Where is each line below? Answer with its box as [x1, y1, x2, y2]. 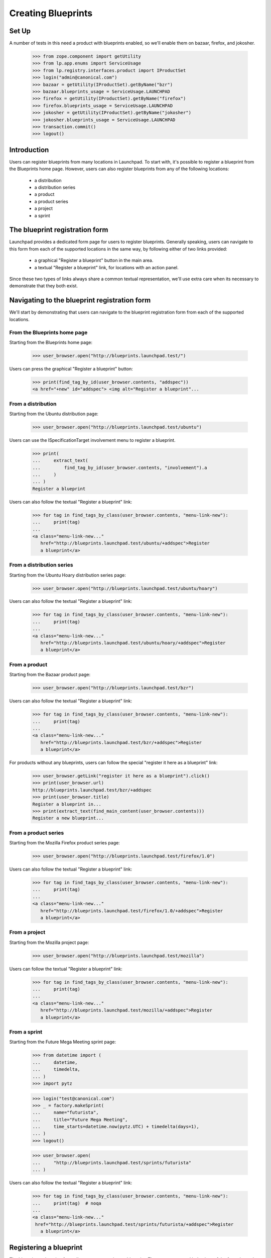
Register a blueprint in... [32, 801, 101, 807]
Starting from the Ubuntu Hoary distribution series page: [9, 572, 126, 578]
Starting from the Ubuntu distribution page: [9, 411, 99, 417]
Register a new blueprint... [32, 815, 104, 821]
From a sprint [9, 1029, 43, 1036]
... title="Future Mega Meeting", [32, 1117, 128, 1122]
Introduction [9, 145, 49, 154]
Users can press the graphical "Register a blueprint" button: [9, 365, 133, 372]
